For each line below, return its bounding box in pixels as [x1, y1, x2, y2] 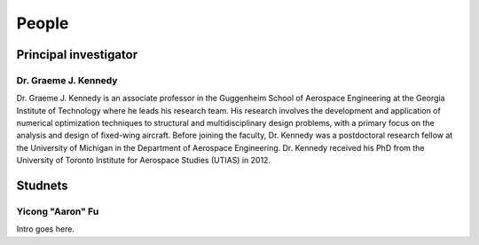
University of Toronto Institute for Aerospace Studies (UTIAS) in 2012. [16, 155, 271, 166]
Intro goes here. [16, 224, 75, 234]
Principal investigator [16, 47, 138, 62]
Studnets [16, 178, 68, 194]
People [16, 13, 69, 33]
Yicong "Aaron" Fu [16, 205, 99, 217]
